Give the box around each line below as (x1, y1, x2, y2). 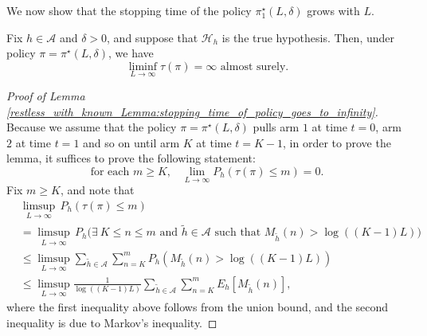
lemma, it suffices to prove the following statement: (6, 150, 256, 166)
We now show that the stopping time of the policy (6, 2, 252, 18)
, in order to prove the (283, 134, 391, 150)
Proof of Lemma (6, 88, 85, 104)
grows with (307, 2, 360, 18)
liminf (128, 61, 158, 72)
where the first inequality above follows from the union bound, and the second (6, 299, 389, 315)
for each (90, 166, 130, 178)
